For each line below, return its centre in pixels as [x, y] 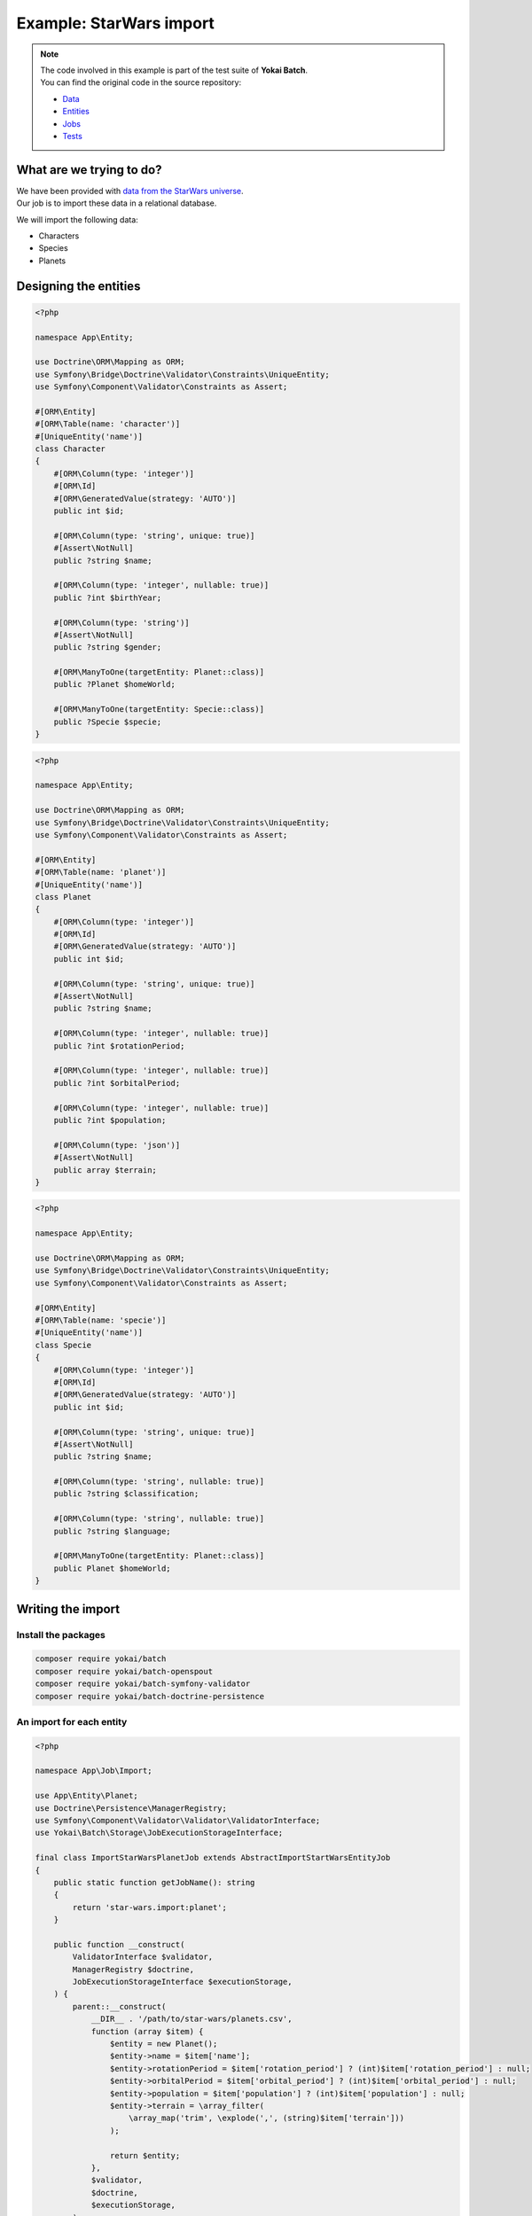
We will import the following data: [78, 219]
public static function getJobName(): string [154, 1882]
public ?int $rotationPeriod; [119, 1046]
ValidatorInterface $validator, [142, 1957]
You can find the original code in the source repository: [141, 82]
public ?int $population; [110, 1120]
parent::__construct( [119, 2006]
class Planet [63, 897]
